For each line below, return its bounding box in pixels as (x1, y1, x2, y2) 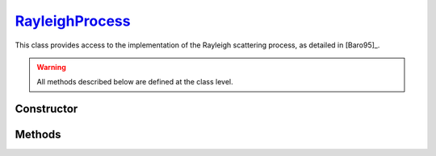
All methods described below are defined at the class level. (36, 77, 233, 87)
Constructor (15, 102, 78, 116)
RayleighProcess (15, 12, 131, 30)
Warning (36, 62, 66, 72)
